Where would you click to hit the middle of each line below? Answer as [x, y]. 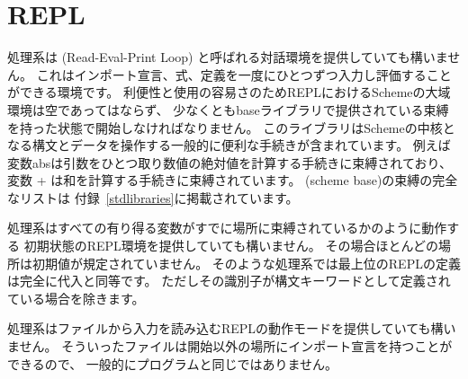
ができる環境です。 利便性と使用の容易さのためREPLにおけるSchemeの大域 [229, 92]
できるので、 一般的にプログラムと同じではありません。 [172, 363]
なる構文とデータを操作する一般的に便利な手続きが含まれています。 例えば [229, 145]
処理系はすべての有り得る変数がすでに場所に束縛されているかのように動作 [227, 228]
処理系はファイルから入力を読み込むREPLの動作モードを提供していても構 [225, 328]
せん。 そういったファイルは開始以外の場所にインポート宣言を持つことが [236, 346]
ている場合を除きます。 [76, 298]
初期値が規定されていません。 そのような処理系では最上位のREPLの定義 [246, 263]
